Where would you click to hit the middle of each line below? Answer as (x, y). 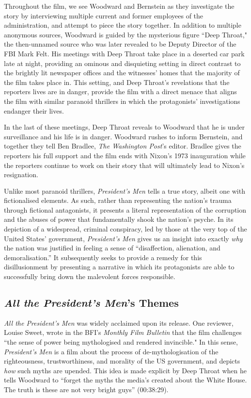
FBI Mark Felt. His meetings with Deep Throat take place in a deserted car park (124, 53)
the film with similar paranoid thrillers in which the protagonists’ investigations (122, 101)
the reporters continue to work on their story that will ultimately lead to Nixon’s (124, 165)
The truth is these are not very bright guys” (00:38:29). (86, 389)
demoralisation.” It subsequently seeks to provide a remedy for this (103, 257)
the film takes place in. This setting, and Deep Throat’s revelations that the (117, 82)
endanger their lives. (34, 110)
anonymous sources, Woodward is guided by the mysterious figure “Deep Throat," (125, 34)
